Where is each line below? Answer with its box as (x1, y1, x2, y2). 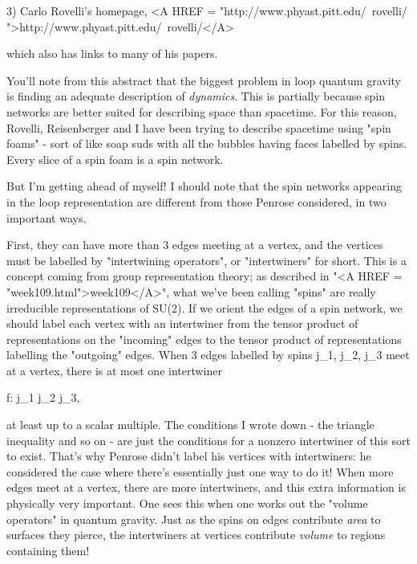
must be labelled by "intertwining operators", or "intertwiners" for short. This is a (6, 251, 407, 268)
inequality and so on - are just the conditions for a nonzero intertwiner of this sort (6, 431, 411, 448)
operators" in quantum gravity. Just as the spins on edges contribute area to (6, 510, 381, 527)
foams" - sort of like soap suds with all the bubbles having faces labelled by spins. (6, 135, 407, 152)
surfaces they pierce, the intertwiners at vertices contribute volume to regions (6, 526, 386, 543)
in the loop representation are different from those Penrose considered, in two (6, 193, 387, 210)
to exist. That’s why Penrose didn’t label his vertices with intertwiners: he (6, 448, 371, 464)
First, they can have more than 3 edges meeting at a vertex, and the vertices (6, 236, 383, 253)
